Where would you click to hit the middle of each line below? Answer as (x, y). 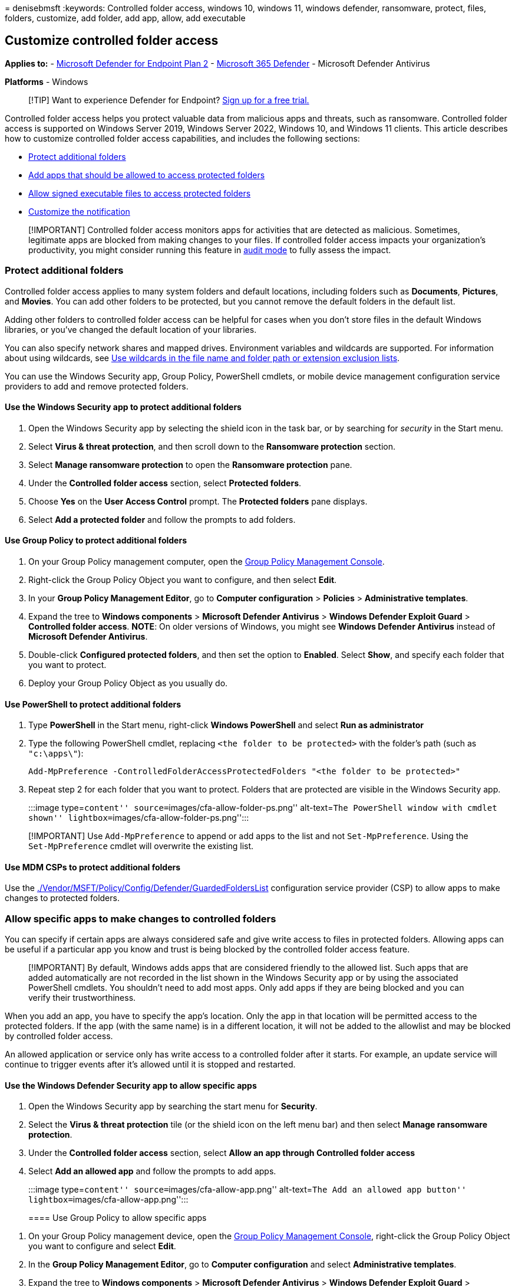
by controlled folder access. (59, 1036)
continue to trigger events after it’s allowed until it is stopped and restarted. (150, 1065)
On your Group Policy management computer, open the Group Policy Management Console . (207, 562)
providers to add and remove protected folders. (97, 386)
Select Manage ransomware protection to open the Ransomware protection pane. (190, 464)
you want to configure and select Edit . (102, 1246)
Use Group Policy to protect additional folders (96, 541)
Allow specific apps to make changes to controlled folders (141, 918)
